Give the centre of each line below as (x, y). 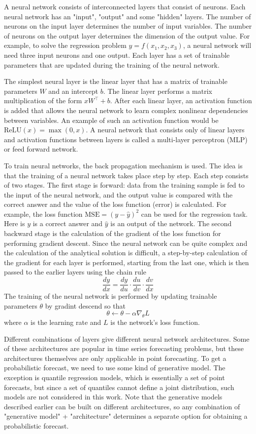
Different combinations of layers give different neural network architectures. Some (127, 338)
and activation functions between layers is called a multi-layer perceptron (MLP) (126, 139)
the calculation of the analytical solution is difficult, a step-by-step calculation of (126, 253)
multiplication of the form (43, 100)
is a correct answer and (68, 223)
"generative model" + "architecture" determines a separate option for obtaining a (126, 416)
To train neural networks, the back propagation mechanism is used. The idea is (123, 165)
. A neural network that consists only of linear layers (165, 130)
